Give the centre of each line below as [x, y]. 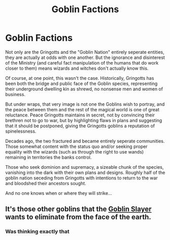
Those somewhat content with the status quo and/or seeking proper [77, 146]
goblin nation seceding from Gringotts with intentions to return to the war [82, 178]
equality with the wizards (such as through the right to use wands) [75, 152]
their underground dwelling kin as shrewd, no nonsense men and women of [84, 89]
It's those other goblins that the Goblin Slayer [78, 209]
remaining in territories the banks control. [48, 157]
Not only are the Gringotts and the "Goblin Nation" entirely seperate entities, [85, 52]
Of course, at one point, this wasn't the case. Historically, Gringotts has [80, 78]
